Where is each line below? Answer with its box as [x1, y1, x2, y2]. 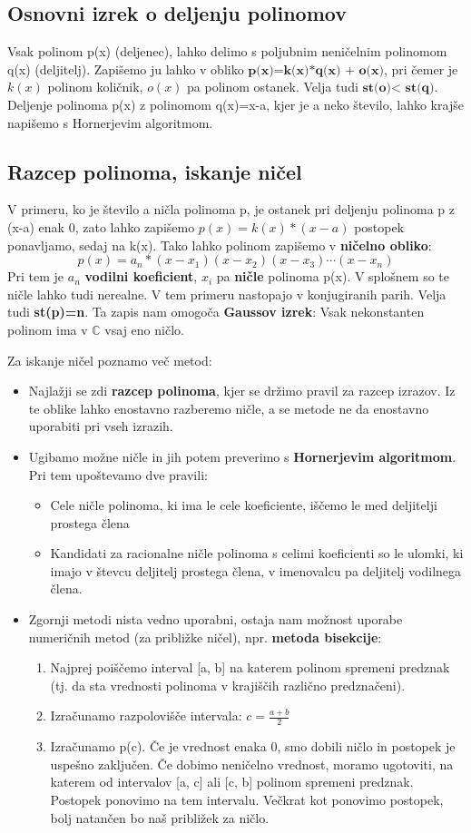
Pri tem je [7, 267, 64, 286]
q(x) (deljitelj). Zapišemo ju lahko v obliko [7, 59, 244, 78]
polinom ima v [7, 319, 88, 338]
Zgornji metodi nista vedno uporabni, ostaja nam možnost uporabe [28, 610, 403, 629]
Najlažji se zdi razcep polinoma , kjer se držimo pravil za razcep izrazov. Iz [28, 381, 456, 400]
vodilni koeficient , [84, 267, 198, 286]
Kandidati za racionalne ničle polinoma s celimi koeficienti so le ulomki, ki [50, 544, 464, 563]
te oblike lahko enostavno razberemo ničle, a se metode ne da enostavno [28, 398, 429, 417]
